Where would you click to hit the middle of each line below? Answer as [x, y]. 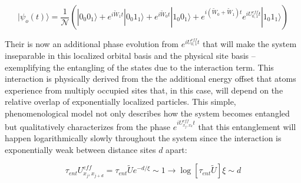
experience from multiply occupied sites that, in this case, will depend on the [144, 90]
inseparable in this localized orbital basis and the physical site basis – [130, 56]
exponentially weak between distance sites [80, 149]
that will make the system [250, 44]
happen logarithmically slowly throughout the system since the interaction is [143, 138]
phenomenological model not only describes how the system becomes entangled [147, 113]
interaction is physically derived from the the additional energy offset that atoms [150, 79]
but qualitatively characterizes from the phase [88, 126]
